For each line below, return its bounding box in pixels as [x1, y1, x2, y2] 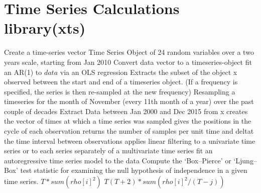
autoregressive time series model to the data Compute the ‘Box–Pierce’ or [4, 155, 231, 165]
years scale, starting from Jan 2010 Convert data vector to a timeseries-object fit [4, 56, 252, 67]
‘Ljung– [233, 155, 257, 165]
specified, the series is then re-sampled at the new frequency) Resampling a [4, 86, 235, 96]
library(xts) [4, 18, 86, 38]
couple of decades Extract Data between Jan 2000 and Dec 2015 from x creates [4, 106, 248, 116]
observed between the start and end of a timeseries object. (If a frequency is [4, 76, 238, 87]
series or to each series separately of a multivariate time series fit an [4, 145, 213, 156]
